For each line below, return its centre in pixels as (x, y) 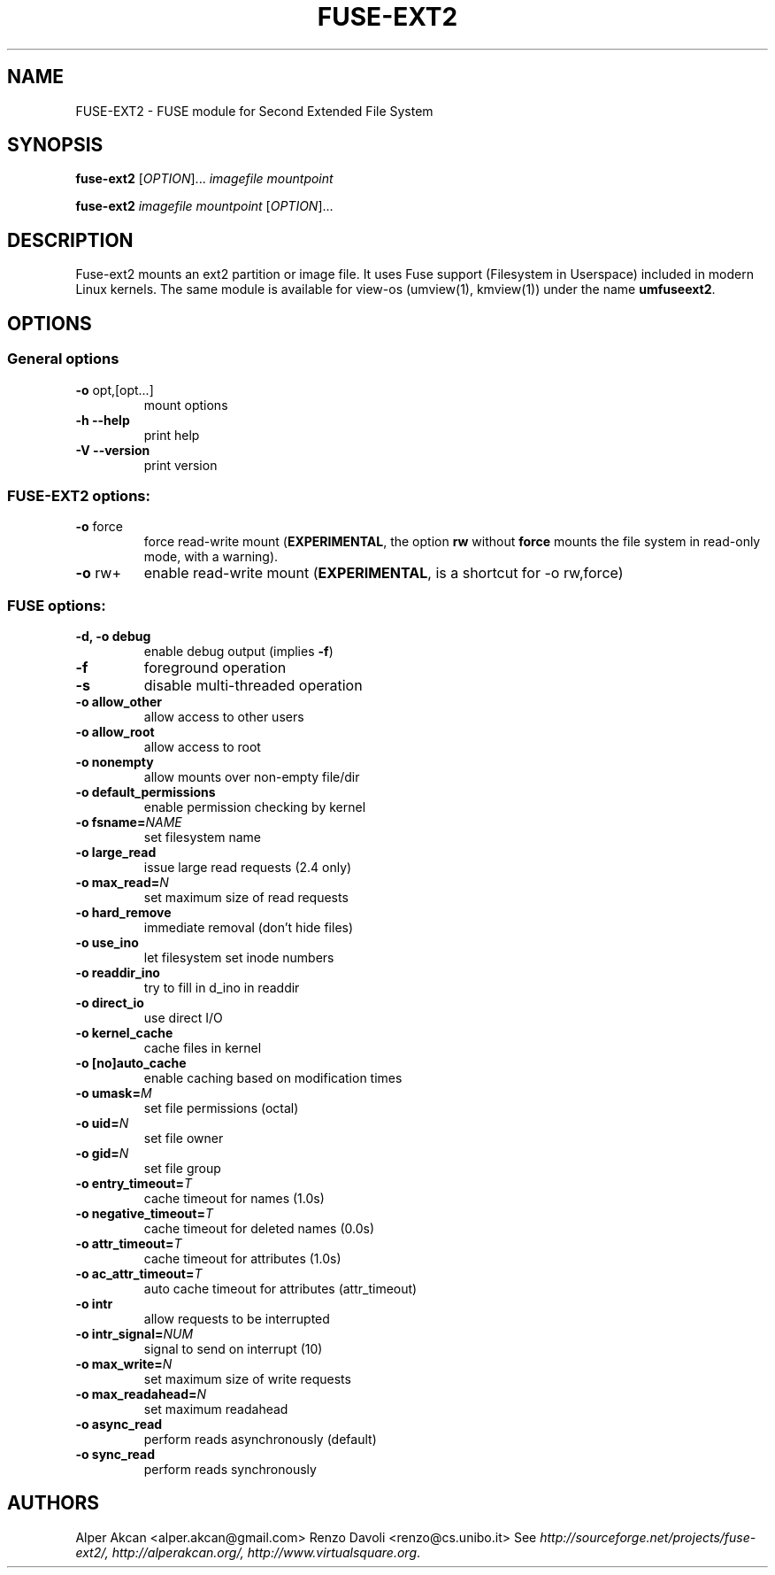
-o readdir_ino (118, 973)
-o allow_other (119, 702)
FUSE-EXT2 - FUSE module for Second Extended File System (254, 111)
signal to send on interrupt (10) (233, 1349)
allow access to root (202, 747)
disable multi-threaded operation (253, 685)
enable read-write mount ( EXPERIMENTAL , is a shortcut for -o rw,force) (384, 573)
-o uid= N (102, 1123)
